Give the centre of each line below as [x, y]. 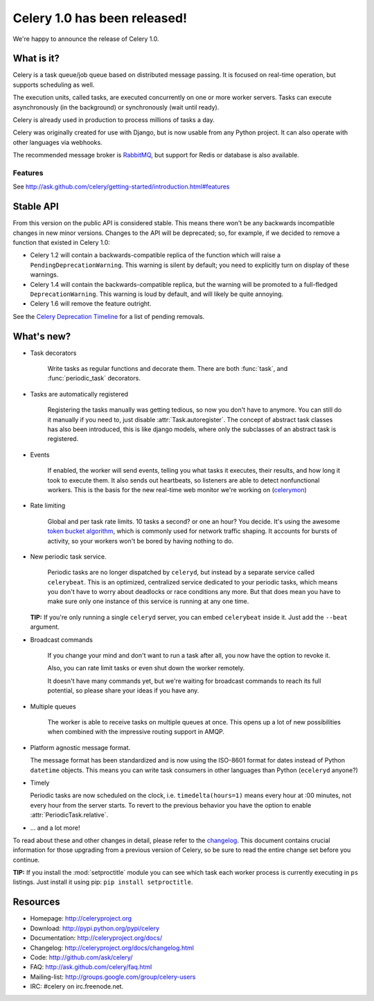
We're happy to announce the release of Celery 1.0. [86, 39]
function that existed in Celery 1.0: [61, 243]
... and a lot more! [55, 828]
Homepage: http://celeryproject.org [81, 919]
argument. [45, 627]
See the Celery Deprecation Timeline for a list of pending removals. [109, 316]
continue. [26, 860]
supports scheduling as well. [54, 85]
